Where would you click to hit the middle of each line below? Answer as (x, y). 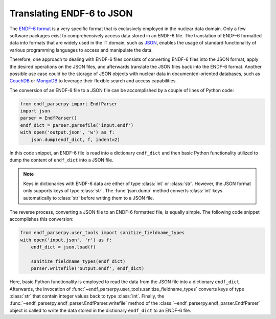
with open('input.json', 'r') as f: (66, 240)
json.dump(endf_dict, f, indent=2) (75, 140)
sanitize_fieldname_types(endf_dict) (78, 261)
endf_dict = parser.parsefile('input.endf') (77, 125)
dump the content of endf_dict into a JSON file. (61, 160)
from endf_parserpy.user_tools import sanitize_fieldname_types (102, 233)
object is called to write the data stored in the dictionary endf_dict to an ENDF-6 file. (100, 310)
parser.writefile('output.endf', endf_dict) (88, 269)
